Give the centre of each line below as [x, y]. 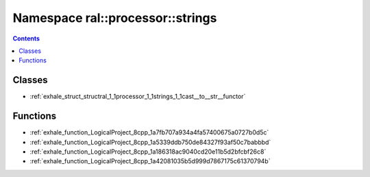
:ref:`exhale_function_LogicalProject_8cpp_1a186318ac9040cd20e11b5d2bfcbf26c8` [148, 152]
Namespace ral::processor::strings [115, 18]
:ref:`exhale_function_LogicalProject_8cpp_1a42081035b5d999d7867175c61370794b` [150, 161]
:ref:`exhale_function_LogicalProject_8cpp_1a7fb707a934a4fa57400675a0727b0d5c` [149, 132]
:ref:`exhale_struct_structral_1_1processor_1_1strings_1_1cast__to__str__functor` [138, 97]
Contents [26, 38]
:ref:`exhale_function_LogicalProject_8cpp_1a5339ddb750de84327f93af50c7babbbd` [150, 142]
